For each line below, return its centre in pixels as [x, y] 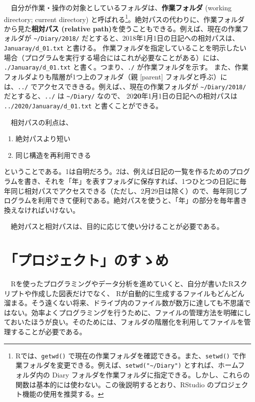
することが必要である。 [48, 331]
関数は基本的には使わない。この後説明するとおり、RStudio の [115, 384]
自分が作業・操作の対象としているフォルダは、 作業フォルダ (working [121, 7]
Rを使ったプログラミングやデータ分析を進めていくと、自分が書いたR [122, 284]
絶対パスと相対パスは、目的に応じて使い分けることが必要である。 [117, 226]
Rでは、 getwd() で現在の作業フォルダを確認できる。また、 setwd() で [127, 355]
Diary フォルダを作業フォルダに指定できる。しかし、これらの [151, 374]
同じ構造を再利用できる [53, 155]
